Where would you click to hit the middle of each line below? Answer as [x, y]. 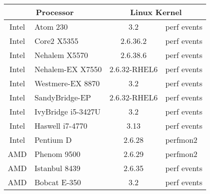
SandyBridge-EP [63, 97]
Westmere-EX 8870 [67, 83]
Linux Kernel [156, 12]
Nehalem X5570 [61, 55]
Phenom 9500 [57, 154]
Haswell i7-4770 [61, 126]
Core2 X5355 [56, 41]
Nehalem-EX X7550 [68, 69]
